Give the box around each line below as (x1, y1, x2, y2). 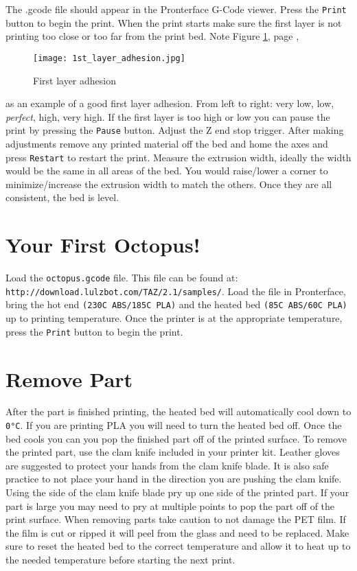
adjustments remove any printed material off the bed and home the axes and (5, 136, 328, 150)
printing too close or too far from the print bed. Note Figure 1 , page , (5, 29, 299, 43)
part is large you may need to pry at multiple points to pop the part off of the (5, 498, 335, 513)
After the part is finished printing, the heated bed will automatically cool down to (5, 404, 352, 419)
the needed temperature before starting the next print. (5, 552, 235, 567)
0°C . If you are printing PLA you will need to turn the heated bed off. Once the (5, 418, 342, 432)
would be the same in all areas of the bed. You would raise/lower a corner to (5, 163, 328, 178)
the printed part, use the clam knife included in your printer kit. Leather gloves (5, 445, 340, 459)
